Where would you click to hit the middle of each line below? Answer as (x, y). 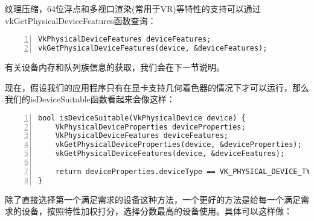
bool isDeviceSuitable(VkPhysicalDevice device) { (142, 118)
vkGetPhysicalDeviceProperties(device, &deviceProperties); (178, 145)
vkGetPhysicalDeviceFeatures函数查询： (81, 20)
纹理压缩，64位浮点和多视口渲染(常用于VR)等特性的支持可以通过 (133, 8)
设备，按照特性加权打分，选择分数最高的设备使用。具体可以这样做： (157, 211)
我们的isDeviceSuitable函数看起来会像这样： (90, 99)
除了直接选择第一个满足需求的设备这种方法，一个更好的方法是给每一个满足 (153, 199)
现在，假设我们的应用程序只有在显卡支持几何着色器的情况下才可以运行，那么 (157, 87)
